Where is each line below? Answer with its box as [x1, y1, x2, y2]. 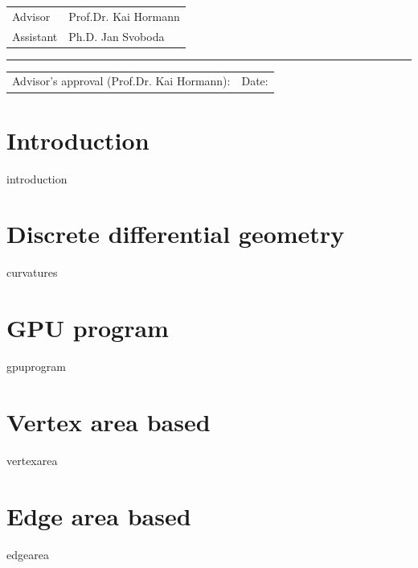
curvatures [6, 264, 58, 281]
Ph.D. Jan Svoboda [68, 27, 165, 44]
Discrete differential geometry [6, 217, 345, 250]
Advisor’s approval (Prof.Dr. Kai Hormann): [12, 72, 231, 89]
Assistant [12, 27, 58, 44]
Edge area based [6, 499, 191, 532]
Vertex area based [6, 405, 211, 438]
